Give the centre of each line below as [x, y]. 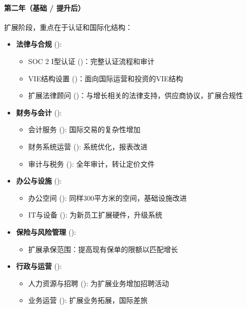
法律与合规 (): [39, 44]
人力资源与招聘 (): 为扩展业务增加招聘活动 [99, 283]
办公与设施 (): [39, 181]
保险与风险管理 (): [46, 231]
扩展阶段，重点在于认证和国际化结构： [68, 27]
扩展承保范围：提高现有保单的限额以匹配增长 [103, 249]
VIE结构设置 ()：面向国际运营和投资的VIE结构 [106, 78]
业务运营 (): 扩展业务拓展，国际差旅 [88, 300]
